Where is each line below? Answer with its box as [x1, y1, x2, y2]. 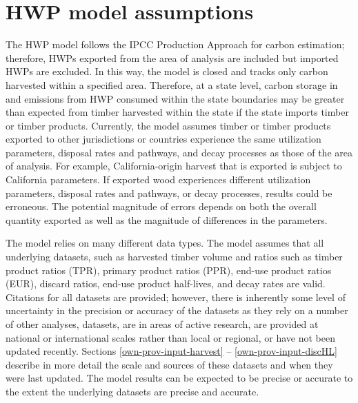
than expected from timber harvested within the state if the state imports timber [6, 105, 349, 119]
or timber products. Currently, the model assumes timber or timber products [6, 118, 331, 132]
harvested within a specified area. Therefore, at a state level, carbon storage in [6, 77, 338, 92]
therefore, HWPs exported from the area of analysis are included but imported [6, 50, 339, 65]
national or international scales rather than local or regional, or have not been [6, 330, 336, 344]
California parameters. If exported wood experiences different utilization [6, 172, 311, 187]
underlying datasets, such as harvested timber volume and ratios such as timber [6, 249, 343, 264]
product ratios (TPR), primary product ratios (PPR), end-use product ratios [6, 262, 332, 277]
